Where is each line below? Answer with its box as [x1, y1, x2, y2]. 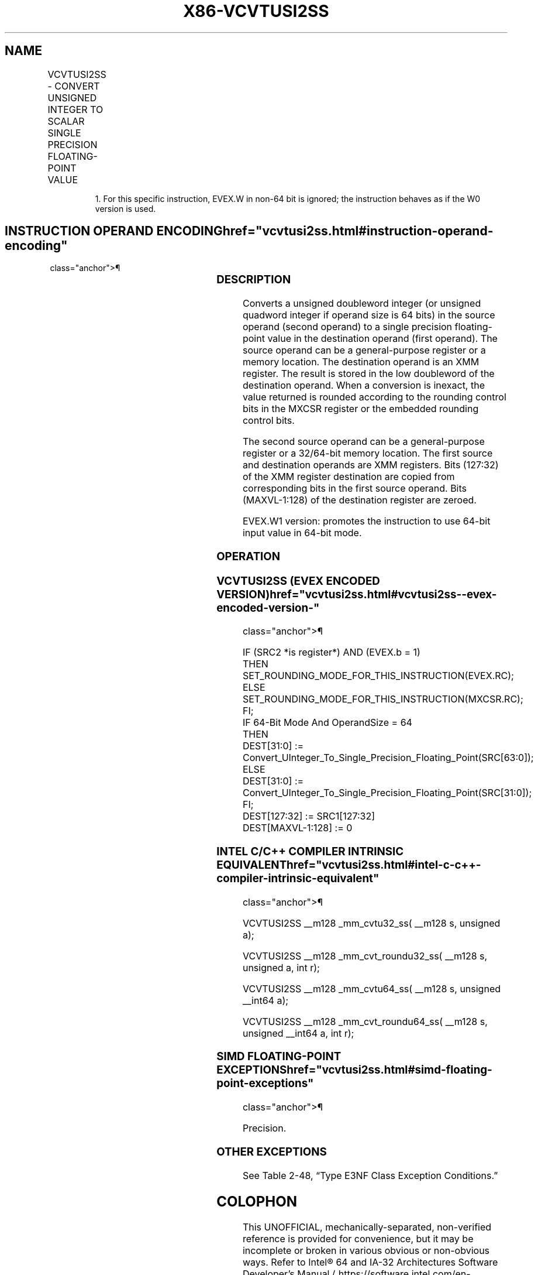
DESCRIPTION [216, 273, 291, 287]
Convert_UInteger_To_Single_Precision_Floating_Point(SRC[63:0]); [242, 752, 534, 764]
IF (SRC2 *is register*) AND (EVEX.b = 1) [242, 646, 420, 659]
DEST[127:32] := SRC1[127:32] [242, 810, 375, 822]
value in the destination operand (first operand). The [267, 333, 498, 345]
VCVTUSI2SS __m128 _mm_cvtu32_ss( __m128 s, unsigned [242, 917, 501, 929]
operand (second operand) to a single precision [242, 321, 453, 333]
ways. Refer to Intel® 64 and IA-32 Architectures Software [242, 1256, 498, 1269]
